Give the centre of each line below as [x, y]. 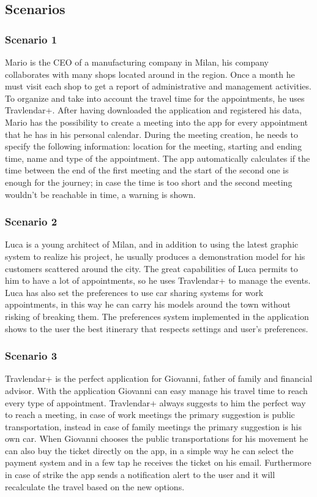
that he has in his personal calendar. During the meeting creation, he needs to [151, 134]
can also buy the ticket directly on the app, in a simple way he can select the [149, 450]
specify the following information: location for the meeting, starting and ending [153, 146]
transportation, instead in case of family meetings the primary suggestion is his [153, 426]
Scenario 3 [31, 356]
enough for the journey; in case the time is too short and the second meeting [149, 182]
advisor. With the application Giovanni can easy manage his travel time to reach [156, 390]
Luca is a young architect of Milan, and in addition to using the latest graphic [152, 244]
